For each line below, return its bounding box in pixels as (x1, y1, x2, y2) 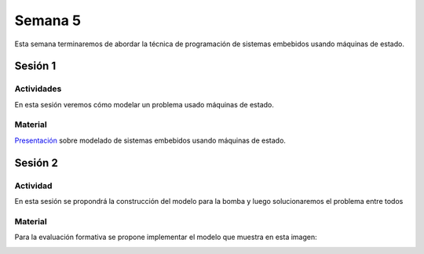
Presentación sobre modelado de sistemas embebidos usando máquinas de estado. (14, 136, 287, 145)
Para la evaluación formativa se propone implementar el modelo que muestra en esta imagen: (14, 232, 317, 242)
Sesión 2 (14, 156, 58, 169)
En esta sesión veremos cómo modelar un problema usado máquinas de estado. (14, 100, 275, 109)
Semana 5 (14, 12, 82, 29)
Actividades (14, 83, 62, 94)
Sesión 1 (14, 60, 57, 73)
